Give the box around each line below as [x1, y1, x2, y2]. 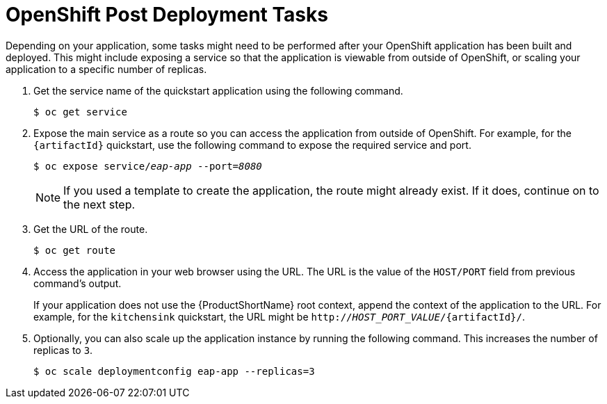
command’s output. [33, 277, 122, 289]
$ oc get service [33, 106, 127, 118]
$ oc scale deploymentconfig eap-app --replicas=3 [33, 365, 315, 377]
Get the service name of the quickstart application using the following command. [33, 84, 403, 97]
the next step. [63, 197, 136, 211]
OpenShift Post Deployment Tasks [6, 3, 328, 26]
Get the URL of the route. [33, 223, 148, 235]
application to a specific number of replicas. [6, 63, 207, 75]
